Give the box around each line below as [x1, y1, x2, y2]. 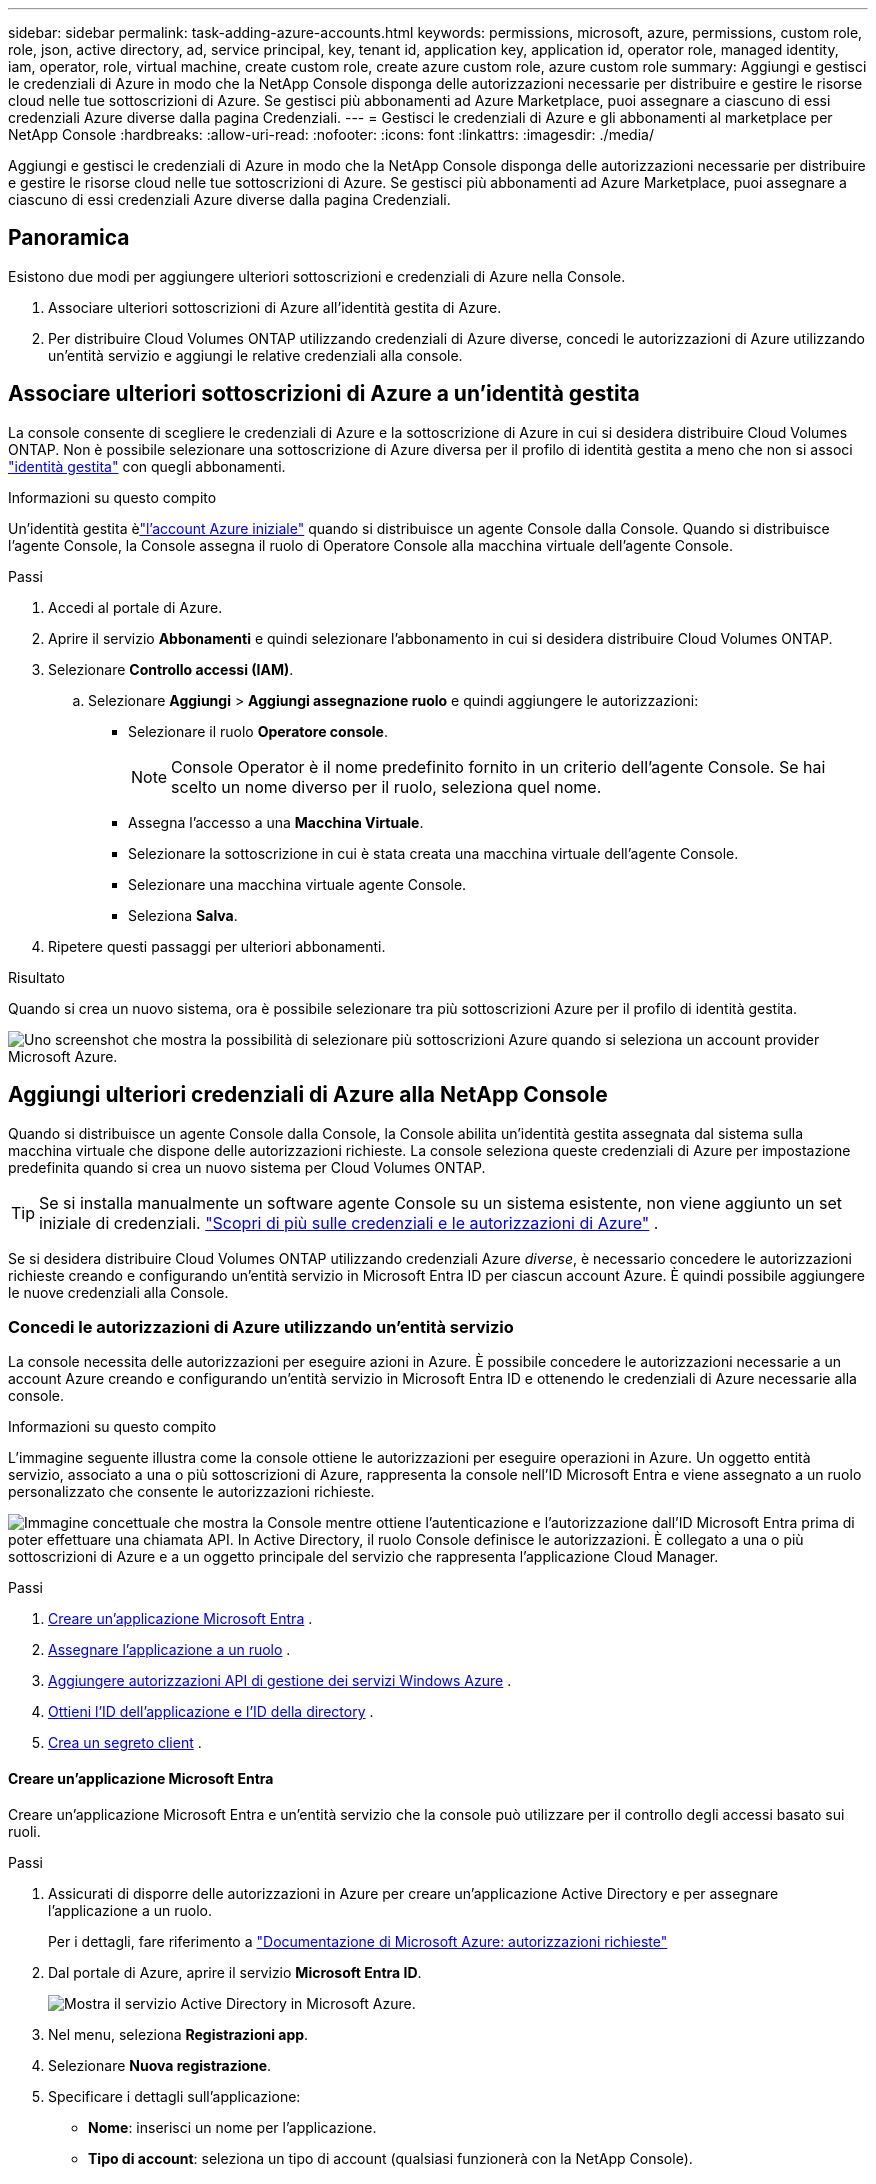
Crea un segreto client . [48, 1734, 202, 1752]
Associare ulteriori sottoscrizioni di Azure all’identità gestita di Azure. [48, 298, 502, 316]
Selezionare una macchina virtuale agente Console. [128, 875, 467, 893]
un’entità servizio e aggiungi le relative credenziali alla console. [48, 346, 463, 364]
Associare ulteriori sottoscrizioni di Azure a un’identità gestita [8, 381, 640, 407]
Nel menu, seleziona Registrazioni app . [48, 2025, 309, 2043]
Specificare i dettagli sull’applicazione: [48, 2087, 301, 2105]
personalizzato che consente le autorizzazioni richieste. [8, 1483, 375, 1501]
